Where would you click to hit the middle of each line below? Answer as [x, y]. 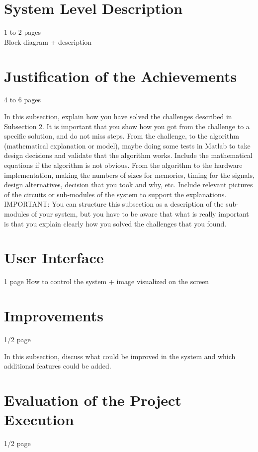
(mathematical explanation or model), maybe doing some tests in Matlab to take [127, 145]
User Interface [54, 258]
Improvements [54, 316]
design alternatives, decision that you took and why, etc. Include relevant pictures [129, 185]
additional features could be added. [58, 366]
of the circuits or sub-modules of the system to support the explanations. [115, 194]
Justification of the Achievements [121, 76]
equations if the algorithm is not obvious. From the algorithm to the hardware [123, 165]
